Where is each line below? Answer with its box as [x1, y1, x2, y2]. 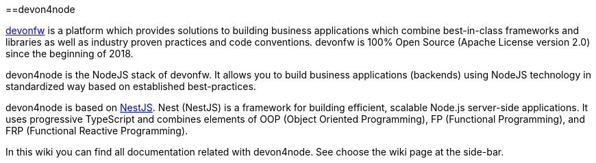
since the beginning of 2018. [5, 48, 134, 59]
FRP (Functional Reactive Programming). [5, 125, 188, 136]
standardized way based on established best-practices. [5, 80, 256, 92]
